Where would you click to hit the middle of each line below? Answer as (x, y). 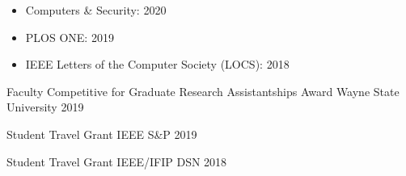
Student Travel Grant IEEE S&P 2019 (102, 134)
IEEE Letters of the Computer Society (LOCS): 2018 (157, 64)
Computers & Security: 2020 (96, 10)
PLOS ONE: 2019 (70, 37)
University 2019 (45, 107)
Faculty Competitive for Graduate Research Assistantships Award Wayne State (203, 91)
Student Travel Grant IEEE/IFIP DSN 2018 (117, 161)
